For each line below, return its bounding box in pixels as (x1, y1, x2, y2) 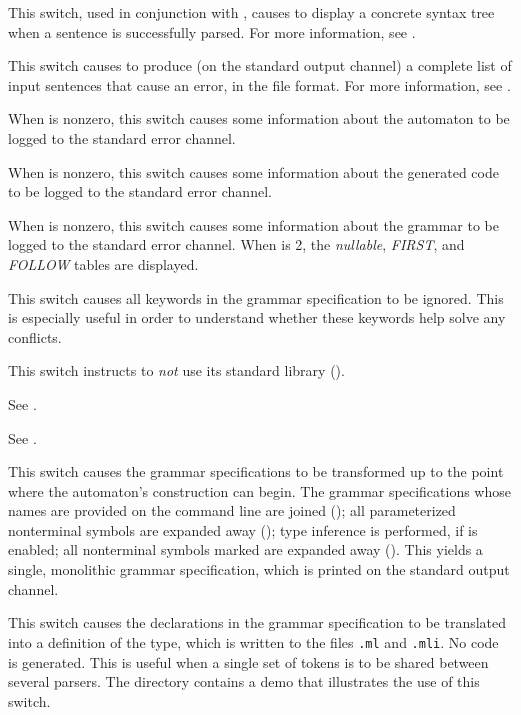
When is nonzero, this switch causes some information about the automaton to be (8, 108, 510, 129)
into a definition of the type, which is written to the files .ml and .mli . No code (8, 631, 499, 652)
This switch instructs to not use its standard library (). (8, 360, 345, 381)
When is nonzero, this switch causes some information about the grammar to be (8, 214, 499, 235)
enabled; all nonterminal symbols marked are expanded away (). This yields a (8, 539, 483, 560)
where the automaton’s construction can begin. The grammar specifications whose (8, 480, 511, 501)
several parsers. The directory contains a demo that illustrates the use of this (8, 671, 480, 692)
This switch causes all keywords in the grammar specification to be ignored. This (8, 287, 504, 308)
